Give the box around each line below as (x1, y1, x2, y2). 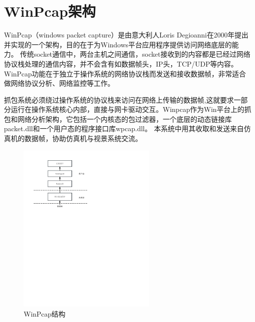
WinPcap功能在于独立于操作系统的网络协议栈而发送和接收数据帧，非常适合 (4, 68, 246, 78)
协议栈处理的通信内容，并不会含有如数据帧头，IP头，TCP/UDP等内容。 (4, 58, 238, 69)
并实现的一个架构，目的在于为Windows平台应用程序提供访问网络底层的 (4, 39, 232, 49)
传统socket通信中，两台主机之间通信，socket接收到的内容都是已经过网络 (20, 49, 251, 59)
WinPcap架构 (4, 1, 96, 21)
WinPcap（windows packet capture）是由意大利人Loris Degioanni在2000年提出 (4, 30, 249, 40)
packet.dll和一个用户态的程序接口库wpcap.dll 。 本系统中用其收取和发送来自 (4, 123, 244, 134)
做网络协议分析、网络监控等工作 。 (4, 78, 114, 88)
